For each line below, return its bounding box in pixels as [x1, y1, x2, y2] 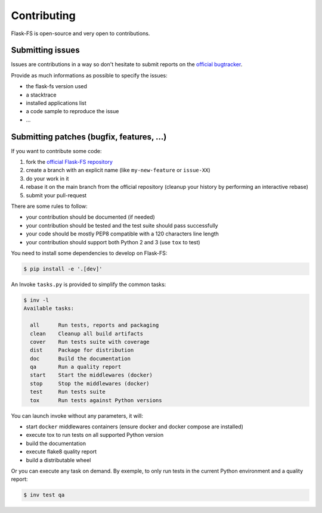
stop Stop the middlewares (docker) [30, 380, 150, 387]
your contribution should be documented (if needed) [26, 213, 155, 220]
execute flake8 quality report [26, 448, 97, 455]
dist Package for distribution [30, 347, 134, 354]
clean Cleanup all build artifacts [30, 330, 143, 337]
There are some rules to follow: [11, 203, 88, 210]
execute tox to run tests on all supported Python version [26, 431, 164, 439]
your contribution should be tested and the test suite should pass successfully [26, 222, 218, 229]
